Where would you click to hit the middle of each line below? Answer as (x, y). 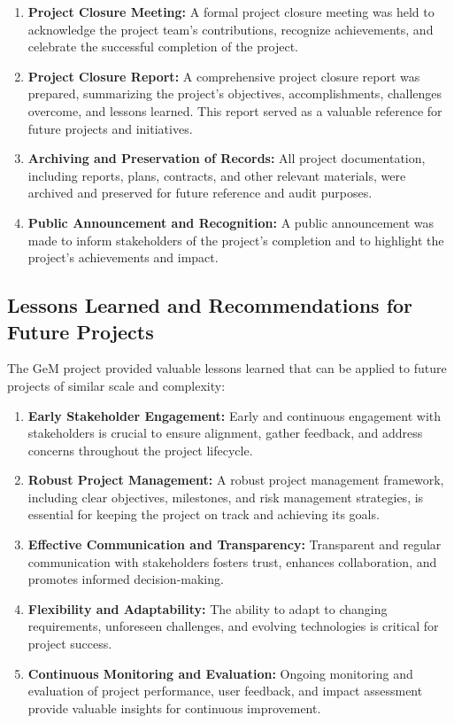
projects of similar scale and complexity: (116, 385)
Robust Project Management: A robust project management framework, (236, 480)
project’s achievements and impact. (123, 257)
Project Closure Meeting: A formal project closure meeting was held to (231, 12)
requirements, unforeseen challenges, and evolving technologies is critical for (233, 626)
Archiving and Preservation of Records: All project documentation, (227, 158)
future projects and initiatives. (110, 128)
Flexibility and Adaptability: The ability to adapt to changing (208, 608)
